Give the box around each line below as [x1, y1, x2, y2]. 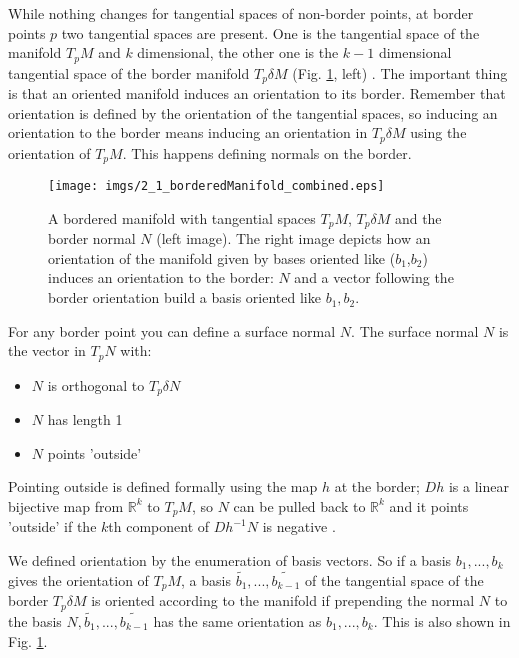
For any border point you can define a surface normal [8, 320, 336, 341]
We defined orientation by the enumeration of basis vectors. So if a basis [8, 550, 452, 570]
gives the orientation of [8, 569, 149, 590]
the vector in [8, 340, 86, 361]
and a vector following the [294, 267, 454, 288]
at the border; [334, 476, 420, 497]
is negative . [262, 516, 336, 537]
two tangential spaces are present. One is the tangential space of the [61, 22, 480, 43]
